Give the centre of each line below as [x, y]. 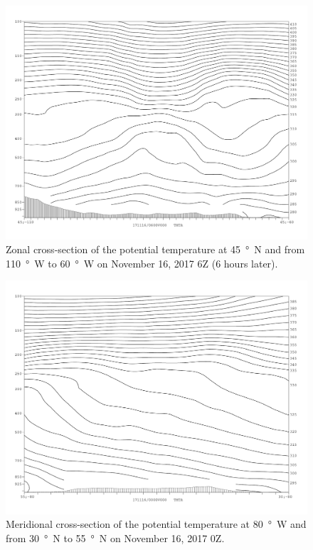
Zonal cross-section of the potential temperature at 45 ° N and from [155, 249]
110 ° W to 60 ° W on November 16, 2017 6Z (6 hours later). [142, 263]
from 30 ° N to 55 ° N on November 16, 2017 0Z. [115, 538]
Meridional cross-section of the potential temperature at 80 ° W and [156, 524]
